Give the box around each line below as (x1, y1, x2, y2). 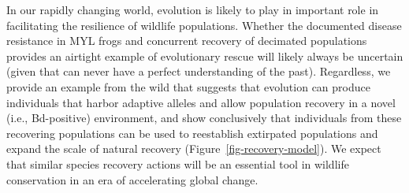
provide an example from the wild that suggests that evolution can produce (6, 78, 370, 95)
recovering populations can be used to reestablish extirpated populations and (6, 124, 378, 141)
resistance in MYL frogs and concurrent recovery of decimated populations (6, 32, 367, 49)
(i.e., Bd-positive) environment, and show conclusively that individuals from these (6, 109, 402, 126)
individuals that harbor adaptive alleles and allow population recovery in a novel (6, 94, 396, 110)
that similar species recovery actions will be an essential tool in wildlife (6, 155, 349, 172)
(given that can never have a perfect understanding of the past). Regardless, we (6, 63, 391, 80)
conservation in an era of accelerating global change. (6, 171, 258, 187)
